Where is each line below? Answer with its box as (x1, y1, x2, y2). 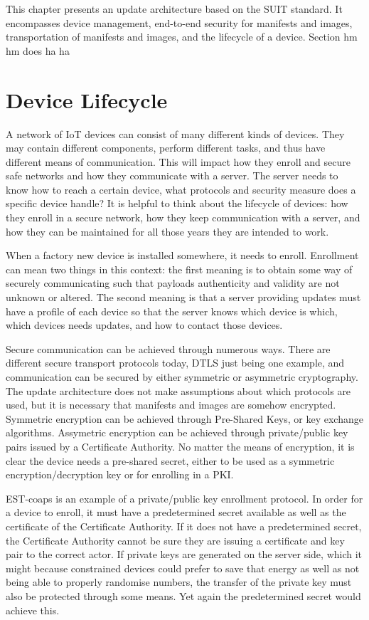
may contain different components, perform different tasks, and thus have (6, 140, 326, 155)
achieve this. (6, 602, 60, 617)
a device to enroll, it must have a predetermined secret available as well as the (6, 505, 346, 520)
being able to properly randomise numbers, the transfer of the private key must (6, 574, 352, 589)
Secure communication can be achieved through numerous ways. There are (6, 341, 331, 356)
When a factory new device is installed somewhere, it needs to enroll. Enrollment (6, 248, 359, 263)
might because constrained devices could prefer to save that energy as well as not (6, 560, 360, 575)
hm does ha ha (6, 43, 70, 58)
